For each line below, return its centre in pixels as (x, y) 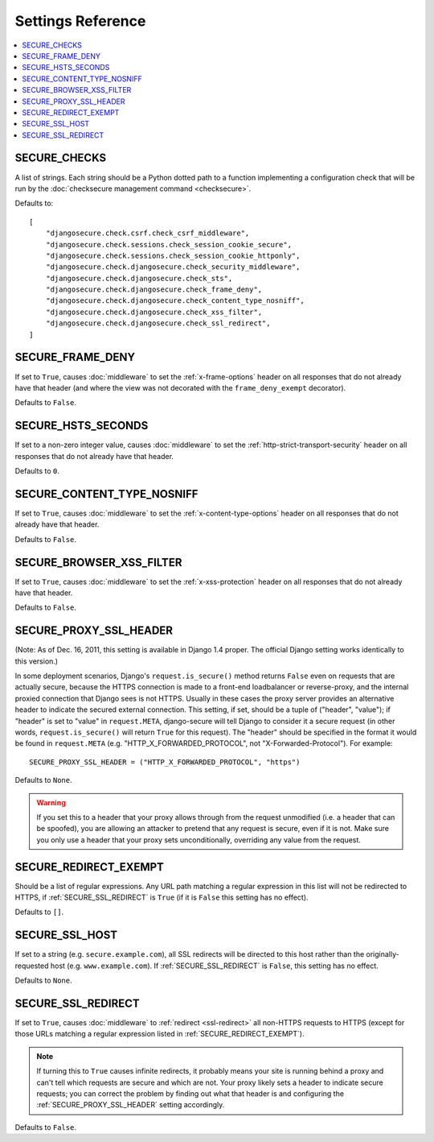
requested (32, 966)
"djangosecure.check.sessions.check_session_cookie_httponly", (173, 255)
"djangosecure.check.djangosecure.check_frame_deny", (154, 290)
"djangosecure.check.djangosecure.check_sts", (139, 278)
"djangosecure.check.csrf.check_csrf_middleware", (147, 233)
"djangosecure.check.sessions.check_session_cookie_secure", (169, 244)
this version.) (37, 661)
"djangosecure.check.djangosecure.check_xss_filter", (154, 312)
